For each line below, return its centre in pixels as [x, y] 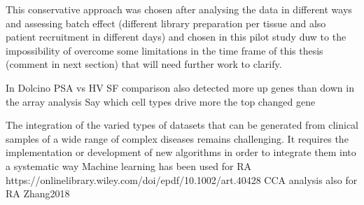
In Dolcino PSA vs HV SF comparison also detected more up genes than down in [180, 87]
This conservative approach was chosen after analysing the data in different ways [179, 9]
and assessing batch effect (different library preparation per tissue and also [166, 23]
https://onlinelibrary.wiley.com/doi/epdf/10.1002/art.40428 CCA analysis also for [182, 179]
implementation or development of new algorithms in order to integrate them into [181, 152]
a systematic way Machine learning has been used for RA [128, 165]
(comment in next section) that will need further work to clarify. [144, 64]
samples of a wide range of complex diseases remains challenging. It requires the [177, 138]
